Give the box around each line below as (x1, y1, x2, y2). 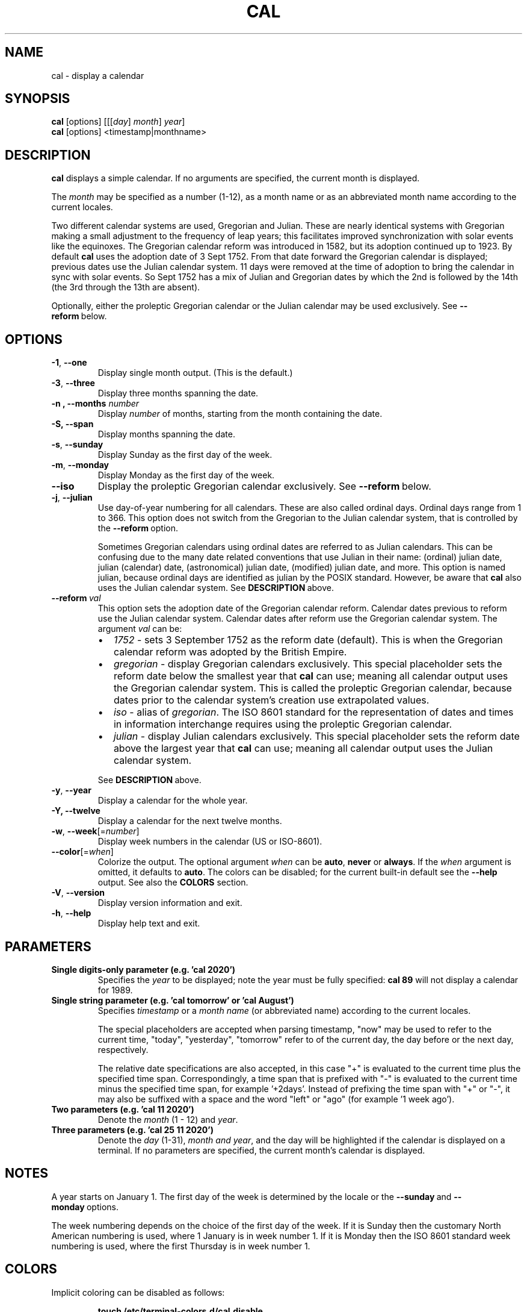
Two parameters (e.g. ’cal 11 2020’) (51, 1104, 194, 1114)
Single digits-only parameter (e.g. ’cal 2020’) (51, 964, 236, 975)
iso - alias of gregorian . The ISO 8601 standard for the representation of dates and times (113, 706, 514, 719)
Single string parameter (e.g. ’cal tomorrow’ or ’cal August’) (51, 995, 294, 1005)
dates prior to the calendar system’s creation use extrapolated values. (113, 694, 430, 707)
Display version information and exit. (97, 898, 242, 908)
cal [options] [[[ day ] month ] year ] (51, 116, 185, 127)
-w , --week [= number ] (51, 826, 140, 837)
